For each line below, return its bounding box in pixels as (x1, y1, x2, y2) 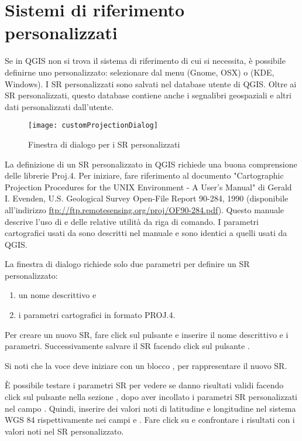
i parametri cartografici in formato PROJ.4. (18, 309, 176, 321)
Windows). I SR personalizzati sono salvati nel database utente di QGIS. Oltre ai (5, 77, 297, 90)
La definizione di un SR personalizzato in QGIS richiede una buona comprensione (5, 158, 297, 170)
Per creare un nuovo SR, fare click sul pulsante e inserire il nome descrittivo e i (5, 328, 289, 340)
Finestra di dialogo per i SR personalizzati (28, 138, 180, 150)
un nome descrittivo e (18, 289, 97, 301)
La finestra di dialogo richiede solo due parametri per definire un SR (5, 258, 250, 270)
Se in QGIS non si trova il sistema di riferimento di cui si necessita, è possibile (5, 54, 286, 67)
